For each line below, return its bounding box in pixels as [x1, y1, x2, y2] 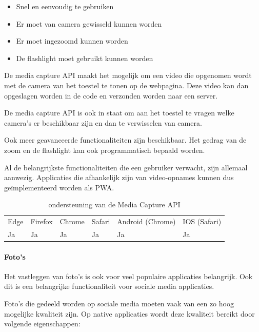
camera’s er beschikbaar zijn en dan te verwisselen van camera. [4, 117, 202, 128]
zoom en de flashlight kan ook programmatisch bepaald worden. [4, 144, 205, 155]
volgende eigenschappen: [4, 318, 81, 329]
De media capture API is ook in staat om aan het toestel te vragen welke [4, 107, 234, 118]
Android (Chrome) [117, 216, 176, 227]
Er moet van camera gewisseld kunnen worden [16, 18, 162, 29]
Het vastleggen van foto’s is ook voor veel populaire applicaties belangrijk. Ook [4, 270, 253, 281]
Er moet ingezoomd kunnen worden [16, 35, 128, 46]
